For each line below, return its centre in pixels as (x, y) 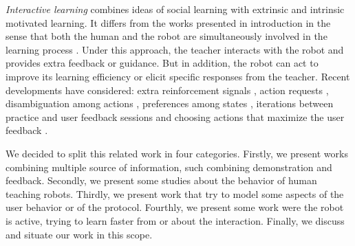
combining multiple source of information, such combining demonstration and (169, 167)
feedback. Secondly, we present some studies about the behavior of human (161, 180)
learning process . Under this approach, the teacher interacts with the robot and (175, 49)
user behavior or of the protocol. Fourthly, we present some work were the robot (175, 207)
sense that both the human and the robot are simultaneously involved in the (166, 36)
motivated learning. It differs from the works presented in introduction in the (168, 22)
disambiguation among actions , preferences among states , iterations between (170, 103)
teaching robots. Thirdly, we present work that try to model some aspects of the (175, 193)
